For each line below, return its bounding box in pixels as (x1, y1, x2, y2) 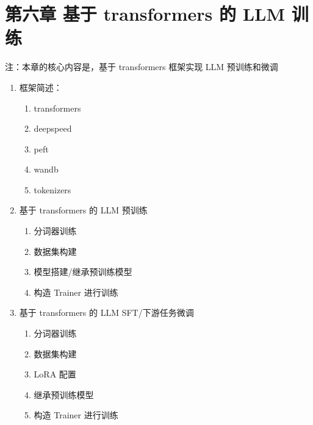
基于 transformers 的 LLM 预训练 (19, 204, 148, 216)
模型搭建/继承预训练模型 (34, 265, 132, 278)
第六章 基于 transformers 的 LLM (5, 1, 286, 26)
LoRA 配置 (34, 368, 76, 380)
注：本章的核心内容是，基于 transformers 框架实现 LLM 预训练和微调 (5, 60, 278, 73)
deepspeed (34, 122, 72, 135)
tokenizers (34, 183, 71, 196)
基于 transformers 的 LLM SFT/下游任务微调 (19, 306, 194, 319)
